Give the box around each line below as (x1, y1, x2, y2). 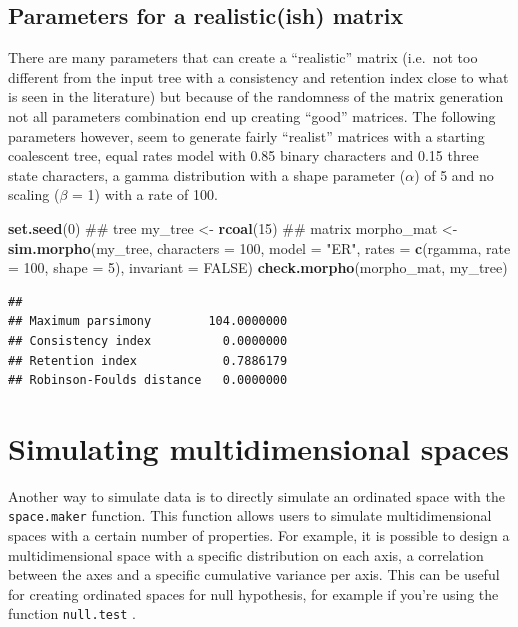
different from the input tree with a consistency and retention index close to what (8, 66, 509, 87)
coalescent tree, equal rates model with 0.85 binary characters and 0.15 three (8, 145, 479, 166)
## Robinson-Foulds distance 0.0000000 (8, 373, 288, 388)
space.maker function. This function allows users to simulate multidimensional (8, 505, 492, 526)
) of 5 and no (414, 164, 494, 185)
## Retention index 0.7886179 (8, 353, 288, 368)
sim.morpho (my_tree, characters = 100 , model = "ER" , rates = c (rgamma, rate (8, 237, 511, 258)
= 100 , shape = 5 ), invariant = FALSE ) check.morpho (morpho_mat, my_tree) (8, 257, 508, 278)
